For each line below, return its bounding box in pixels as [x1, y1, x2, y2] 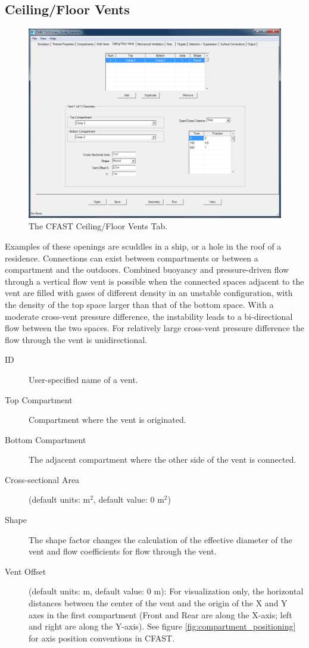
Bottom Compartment [5, 433, 86, 445]
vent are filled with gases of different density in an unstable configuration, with [5, 286, 293, 299]
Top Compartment [5, 393, 73, 406]
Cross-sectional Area [5, 473, 80, 485]
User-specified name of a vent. [29, 373, 138, 385]
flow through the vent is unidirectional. [5, 333, 147, 345]
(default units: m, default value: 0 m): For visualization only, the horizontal [29, 585, 304, 597]
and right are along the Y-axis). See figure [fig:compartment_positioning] [29, 620, 296, 633]
